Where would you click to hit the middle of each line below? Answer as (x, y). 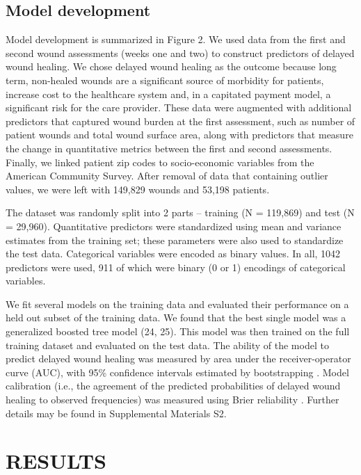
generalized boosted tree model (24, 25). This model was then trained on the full (178, 331)
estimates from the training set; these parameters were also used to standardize (175, 240)
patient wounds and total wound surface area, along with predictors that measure (179, 135)
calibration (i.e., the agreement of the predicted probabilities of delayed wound (173, 386)
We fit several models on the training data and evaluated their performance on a (177, 304)
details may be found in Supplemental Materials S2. (116, 413)
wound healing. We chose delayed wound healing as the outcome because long (171, 66)
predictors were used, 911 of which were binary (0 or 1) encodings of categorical (176, 267)
